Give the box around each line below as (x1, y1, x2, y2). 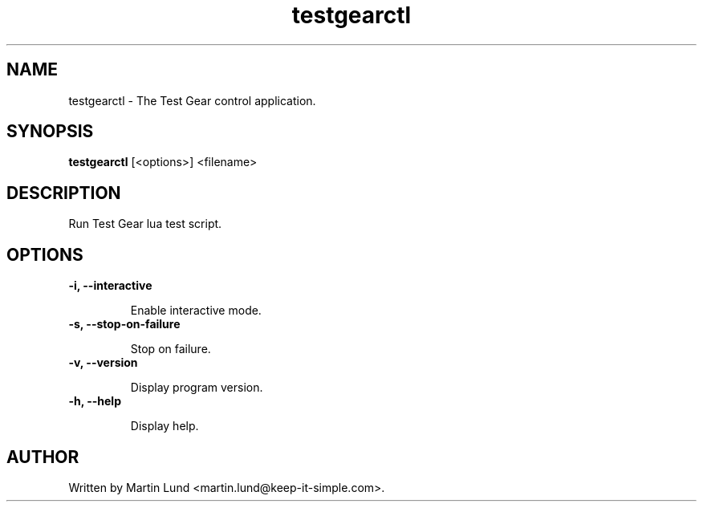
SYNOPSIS (6, 121, 94, 142)
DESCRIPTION (6, 182, 121, 203)
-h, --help (68, 394, 121, 408)
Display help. (130, 419, 199, 433)
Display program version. (130, 380, 263, 395)
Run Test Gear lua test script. (68, 217, 222, 231)
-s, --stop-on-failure (68, 317, 181, 331)
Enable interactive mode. (130, 303, 262, 318)
